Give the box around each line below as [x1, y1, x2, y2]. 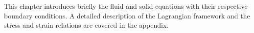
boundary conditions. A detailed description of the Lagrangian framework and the [4, 10, 250, 20]
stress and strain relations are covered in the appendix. [4, 20, 169, 30]
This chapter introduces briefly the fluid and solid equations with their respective [4, 1, 248, 11]
